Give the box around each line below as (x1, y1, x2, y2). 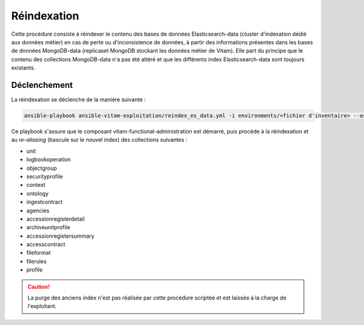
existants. (11, 64, 36, 72)
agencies (26, 207, 50, 214)
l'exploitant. (27, 303, 57, 310)
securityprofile (26, 173, 63, 180)
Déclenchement (11, 79, 73, 90)
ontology (26, 190, 49, 197)
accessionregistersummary (26, 232, 95, 240)
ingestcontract (26, 198, 63, 206)
